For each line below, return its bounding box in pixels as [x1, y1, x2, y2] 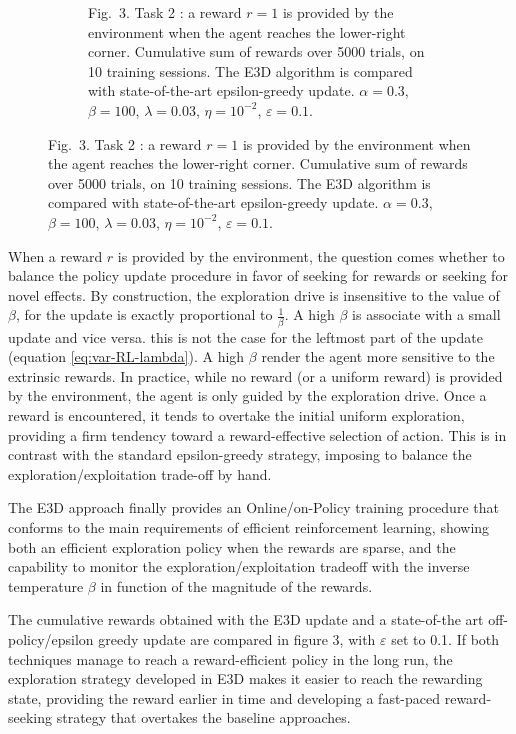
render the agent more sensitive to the [261, 346, 495, 367]
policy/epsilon [8, 628, 94, 649]
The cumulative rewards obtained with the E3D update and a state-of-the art [8, 609, 484, 630]
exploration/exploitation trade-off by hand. [8, 463, 272, 484]
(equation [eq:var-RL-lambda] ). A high [8, 346, 245, 367]
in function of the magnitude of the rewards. [100, 575, 373, 596]
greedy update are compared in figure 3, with [98, 628, 376, 649]
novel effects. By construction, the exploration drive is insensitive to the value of [8, 284, 500, 305]
